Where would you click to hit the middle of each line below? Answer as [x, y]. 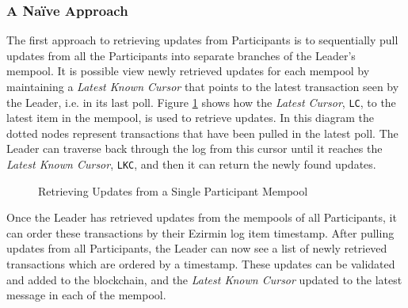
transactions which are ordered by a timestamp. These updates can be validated [201, 264]
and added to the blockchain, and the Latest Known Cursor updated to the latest [204, 279]
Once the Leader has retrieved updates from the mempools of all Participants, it [202, 217]
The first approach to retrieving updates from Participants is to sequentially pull [202, 40]
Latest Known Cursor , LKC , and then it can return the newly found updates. [191, 164]
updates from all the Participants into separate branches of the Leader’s [181, 55]
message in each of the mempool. [86, 295]
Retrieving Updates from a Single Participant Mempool [173, 190]
